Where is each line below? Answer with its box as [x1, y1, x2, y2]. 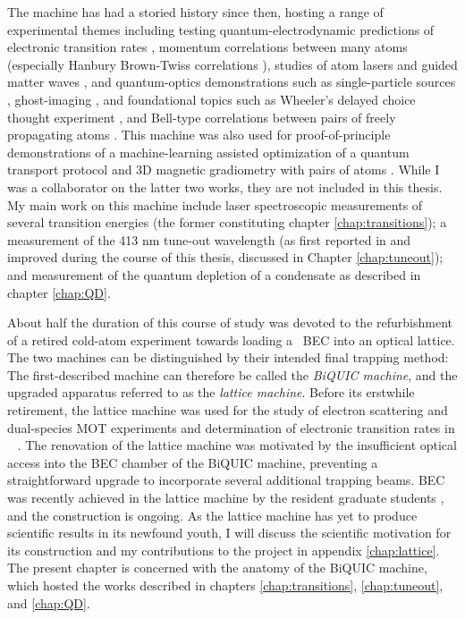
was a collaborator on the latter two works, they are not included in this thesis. [7, 177, 443, 196]
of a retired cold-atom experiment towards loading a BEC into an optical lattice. [7, 330, 455, 349]
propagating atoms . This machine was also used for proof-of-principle [7, 125, 391, 144]
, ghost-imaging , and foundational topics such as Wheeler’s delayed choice [7, 89, 416, 108]
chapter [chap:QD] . [7, 283, 111, 301]
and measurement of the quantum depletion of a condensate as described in [7, 265, 421, 284]
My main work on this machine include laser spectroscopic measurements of [7, 195, 423, 214]
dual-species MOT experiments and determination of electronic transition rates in [7, 418, 455, 437]
